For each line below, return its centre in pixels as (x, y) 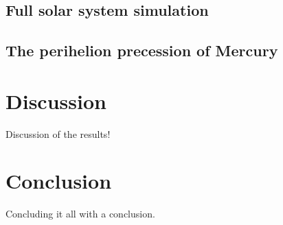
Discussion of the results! (58, 133)
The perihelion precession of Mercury (142, 50)
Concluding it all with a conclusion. (80, 214)
